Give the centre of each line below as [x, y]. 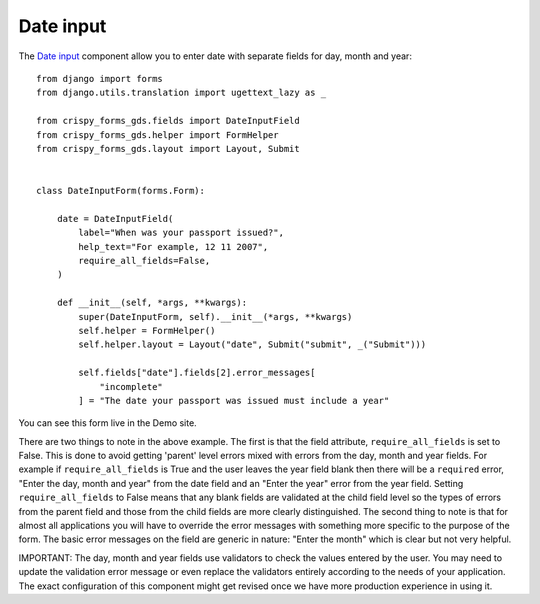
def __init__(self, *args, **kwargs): [152, 303]
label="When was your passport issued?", [181, 233]
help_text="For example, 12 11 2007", [173, 246]
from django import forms [100, 78]
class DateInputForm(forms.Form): [120, 191]
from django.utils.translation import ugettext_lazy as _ [181, 93]
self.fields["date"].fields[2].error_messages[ [197, 373]
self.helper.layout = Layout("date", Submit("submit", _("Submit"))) [252, 344]
